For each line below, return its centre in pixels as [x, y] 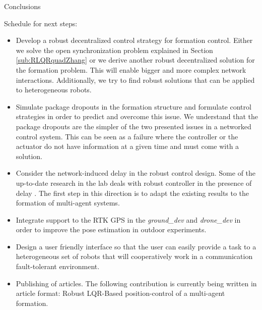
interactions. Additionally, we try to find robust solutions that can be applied [135, 80]
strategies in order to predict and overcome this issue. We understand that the [137, 116]
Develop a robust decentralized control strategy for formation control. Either [134, 40]
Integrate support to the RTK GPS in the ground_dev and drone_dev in [128, 219]
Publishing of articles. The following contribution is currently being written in [136, 283]
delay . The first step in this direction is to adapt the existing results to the [133, 193]
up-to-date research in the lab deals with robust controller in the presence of [134, 183]
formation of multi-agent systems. [68, 203]
